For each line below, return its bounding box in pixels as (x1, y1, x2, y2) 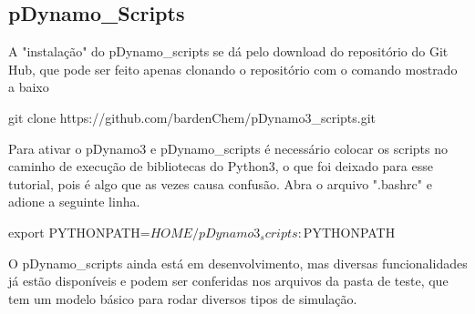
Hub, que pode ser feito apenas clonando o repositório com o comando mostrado (8, 59, 458, 78)
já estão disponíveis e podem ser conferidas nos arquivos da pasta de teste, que (8, 271, 449, 290)
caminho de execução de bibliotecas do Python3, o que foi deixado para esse (8, 157, 433, 176)
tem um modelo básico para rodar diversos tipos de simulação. (8, 289, 357, 308)
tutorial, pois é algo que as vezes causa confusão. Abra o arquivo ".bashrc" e (8, 174, 432, 193)
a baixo (8, 77, 49, 96)
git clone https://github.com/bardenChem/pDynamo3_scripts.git (8, 107, 377, 127)
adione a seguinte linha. (8, 192, 140, 211)
